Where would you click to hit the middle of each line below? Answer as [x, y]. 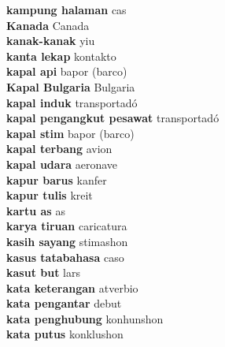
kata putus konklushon [65, 334]
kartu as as [36, 210]
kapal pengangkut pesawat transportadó [113, 118]
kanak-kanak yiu [51, 41]
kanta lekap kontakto [61, 56]
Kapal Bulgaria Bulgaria [71, 86]
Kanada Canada [48, 25]
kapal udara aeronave [62, 164]
